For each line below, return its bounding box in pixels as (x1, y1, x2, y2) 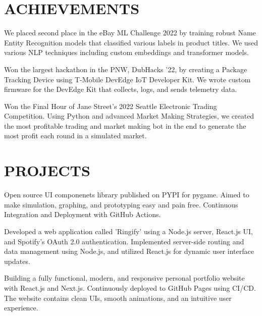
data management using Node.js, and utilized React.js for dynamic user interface (4, 246, 254, 256)
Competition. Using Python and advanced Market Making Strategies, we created (4, 111, 254, 121)
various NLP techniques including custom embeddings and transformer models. (4, 47, 249, 58)
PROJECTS (4, 160, 90, 181)
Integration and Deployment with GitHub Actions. (4, 209, 161, 220)
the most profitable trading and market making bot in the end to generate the (4, 120, 246, 131)
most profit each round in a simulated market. (4, 130, 147, 141)
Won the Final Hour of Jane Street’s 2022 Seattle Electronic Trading (4, 100, 217, 111)
